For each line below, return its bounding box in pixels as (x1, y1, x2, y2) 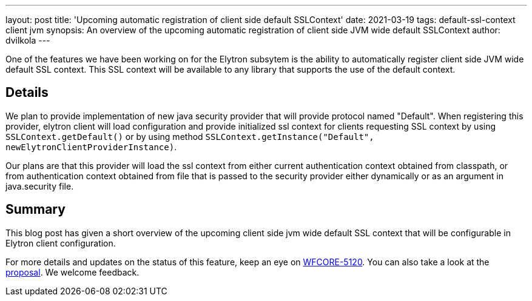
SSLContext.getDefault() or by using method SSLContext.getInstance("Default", (5, 131, 374, 142)
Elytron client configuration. (5, 237, 116, 248)
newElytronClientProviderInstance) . (5, 141, 177, 152)
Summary (5, 202, 66, 217)
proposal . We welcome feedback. (5, 266, 140, 277)
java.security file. (5, 180, 74, 191)
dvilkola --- (5, 35, 50, 45)
